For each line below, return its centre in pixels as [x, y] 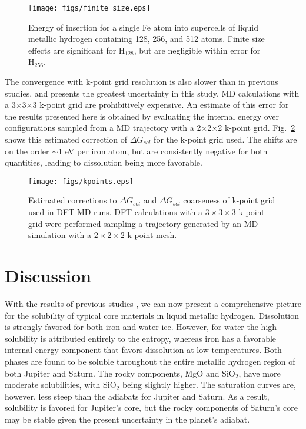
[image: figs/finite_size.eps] [89, 8]
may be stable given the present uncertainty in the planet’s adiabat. [127, 419]
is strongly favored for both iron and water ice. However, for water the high [141, 327]
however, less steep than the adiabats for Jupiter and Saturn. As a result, [137, 396]
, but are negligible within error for [197, 50]
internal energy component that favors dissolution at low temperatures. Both [143, 350]
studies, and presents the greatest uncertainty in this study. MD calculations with [152, 93]
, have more [260, 373]
